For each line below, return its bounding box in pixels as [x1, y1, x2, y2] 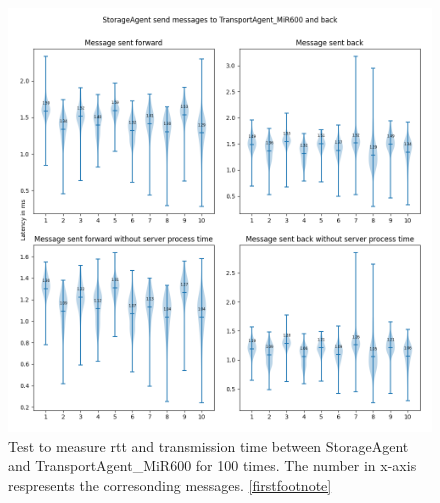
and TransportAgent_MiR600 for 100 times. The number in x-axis [8, 455, 417, 476]
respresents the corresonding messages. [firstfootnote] [8, 474, 332, 495]
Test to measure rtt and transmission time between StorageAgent [8, 435, 409, 456]
